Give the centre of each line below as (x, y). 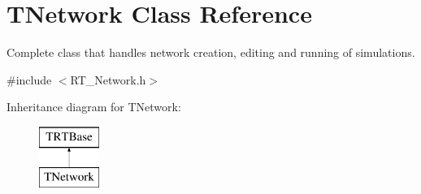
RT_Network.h (108, 79)
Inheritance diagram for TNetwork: (94, 107)
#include (29, 79)
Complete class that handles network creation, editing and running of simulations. (211, 52)
